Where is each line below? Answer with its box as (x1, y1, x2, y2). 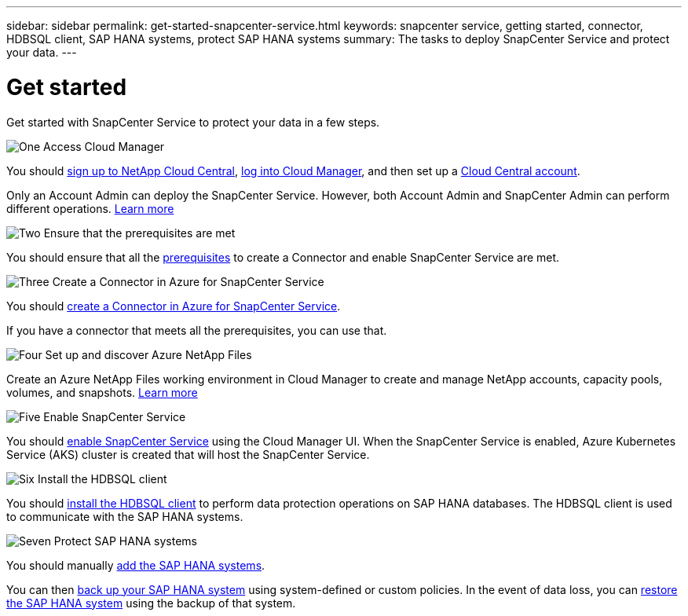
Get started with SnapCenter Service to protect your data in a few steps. (6, 115, 380, 129)
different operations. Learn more (6, 201, 174, 215)
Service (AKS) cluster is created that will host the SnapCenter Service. (6, 447, 370, 461)
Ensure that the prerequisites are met (43, 225, 236, 240)
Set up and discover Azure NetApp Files (45, 347, 252, 361)
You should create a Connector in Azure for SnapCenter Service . (6, 299, 341, 313)
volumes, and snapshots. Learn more (6, 385, 198, 399)
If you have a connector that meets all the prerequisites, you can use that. (6, 323, 387, 337)
